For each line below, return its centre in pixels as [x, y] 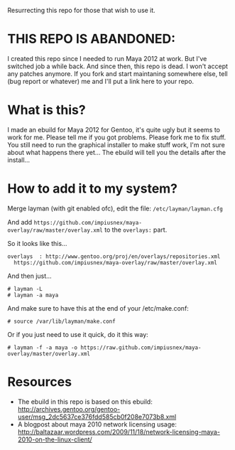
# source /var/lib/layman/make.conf [61, 321]
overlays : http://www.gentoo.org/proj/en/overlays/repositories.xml [114, 256]
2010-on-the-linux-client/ [55, 439]
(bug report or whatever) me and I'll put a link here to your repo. [100, 81]
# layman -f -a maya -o [43, 348]
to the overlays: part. [136, 230]
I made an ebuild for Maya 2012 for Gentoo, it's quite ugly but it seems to [114, 129]
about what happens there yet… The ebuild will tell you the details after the [116, 152]
